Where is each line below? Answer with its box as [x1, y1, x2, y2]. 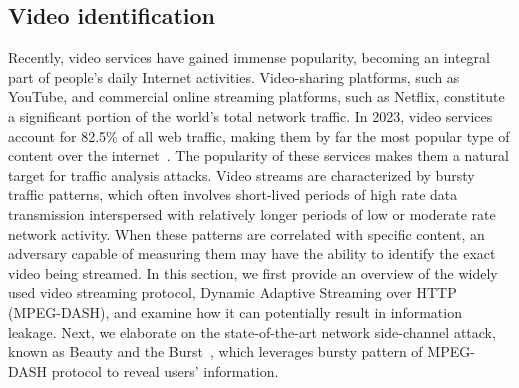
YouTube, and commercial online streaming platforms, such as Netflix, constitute [8, 86, 505, 107]
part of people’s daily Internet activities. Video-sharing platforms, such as [8, 66, 460, 87]
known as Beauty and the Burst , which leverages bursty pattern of [8, 341, 423, 362]
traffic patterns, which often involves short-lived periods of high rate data [8, 184, 458, 205]
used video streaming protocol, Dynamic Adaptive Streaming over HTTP [8, 282, 457, 303]
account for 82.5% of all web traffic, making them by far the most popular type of [8, 125, 510, 146]
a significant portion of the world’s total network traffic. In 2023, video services [8, 105, 493, 126]
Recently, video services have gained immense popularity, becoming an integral [8, 47, 490, 68]
